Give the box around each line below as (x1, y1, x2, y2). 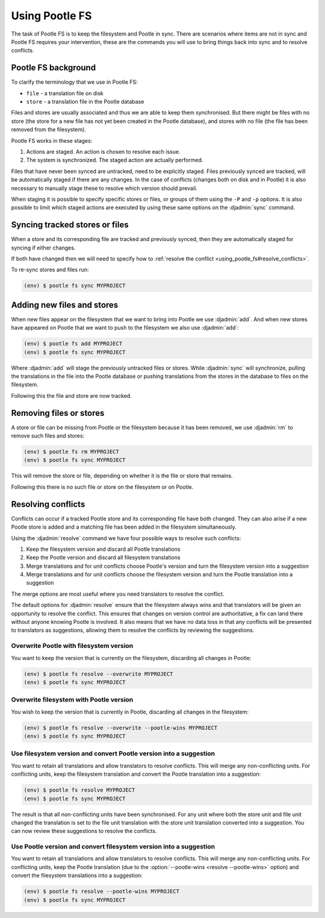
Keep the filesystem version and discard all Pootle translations (26, 545, 181, 553)
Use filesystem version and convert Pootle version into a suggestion (11, 749, 215, 758)
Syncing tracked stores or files (11, 220, 129, 230)
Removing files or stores (11, 407, 105, 418)
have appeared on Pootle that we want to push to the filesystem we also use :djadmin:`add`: (11, 324, 239, 332)
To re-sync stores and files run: (11, 266, 90, 274)
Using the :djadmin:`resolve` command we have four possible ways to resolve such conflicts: (11, 534, 241, 542)
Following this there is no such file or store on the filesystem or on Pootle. (11, 483, 194, 491)
